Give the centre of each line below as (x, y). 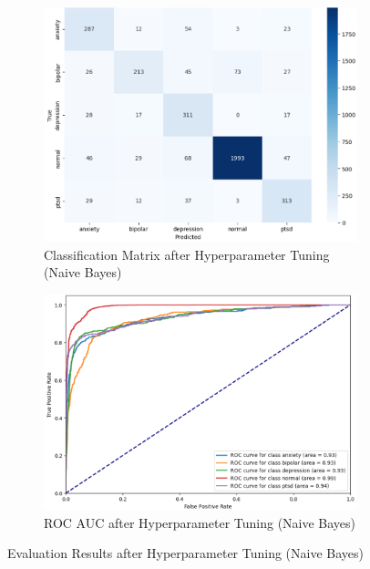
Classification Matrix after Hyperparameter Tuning (187, 254)
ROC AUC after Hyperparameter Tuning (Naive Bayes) (200, 522)
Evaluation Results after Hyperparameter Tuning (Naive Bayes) (186, 553)
